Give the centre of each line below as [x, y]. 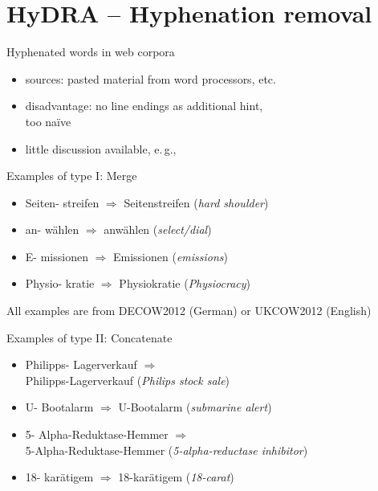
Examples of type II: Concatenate [89, 337]
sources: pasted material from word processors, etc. [150, 78]
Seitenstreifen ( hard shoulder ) [196, 202]
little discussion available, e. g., [101, 148]
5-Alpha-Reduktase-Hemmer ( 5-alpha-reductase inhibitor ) [167, 450]
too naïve [48, 121]
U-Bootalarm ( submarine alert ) [195, 407]
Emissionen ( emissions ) [171, 256]
